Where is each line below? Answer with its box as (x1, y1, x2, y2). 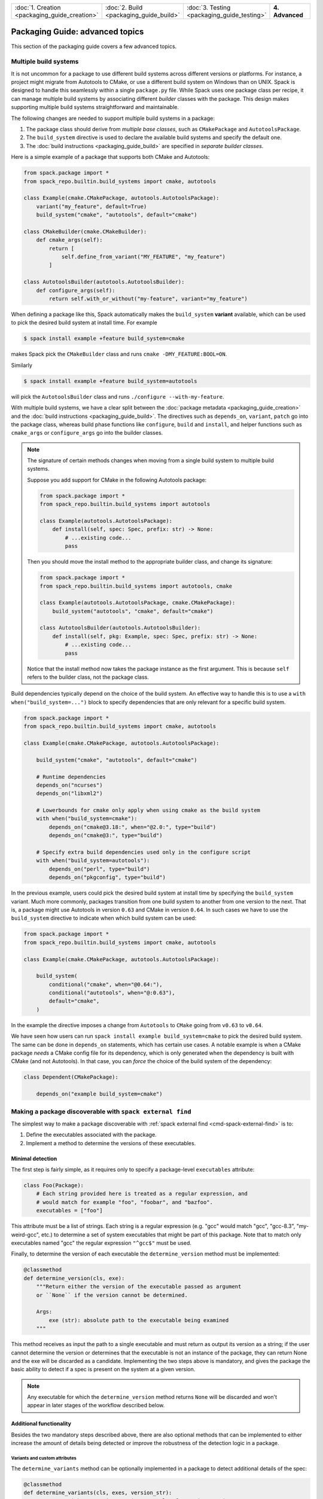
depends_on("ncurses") (36, 781, 103, 788)
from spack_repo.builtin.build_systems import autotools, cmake (39, 582, 233, 589)
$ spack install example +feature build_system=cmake (23, 335, 185, 342)
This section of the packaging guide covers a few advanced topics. (11, 43, 177, 50)
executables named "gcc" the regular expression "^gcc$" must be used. (11, 1239, 191, 1247)
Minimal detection (11, 1155, 57, 1162)
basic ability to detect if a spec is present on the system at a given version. (11, 1366, 196, 1373)
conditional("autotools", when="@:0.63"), (48, 989, 176, 997)
